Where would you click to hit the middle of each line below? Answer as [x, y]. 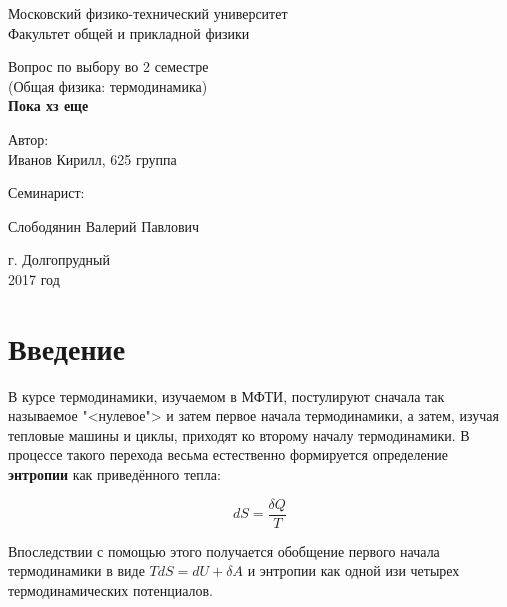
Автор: [28, 138]
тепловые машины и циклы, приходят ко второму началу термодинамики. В [239, 434]
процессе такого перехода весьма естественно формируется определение [228, 454]
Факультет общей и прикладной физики [129, 32]
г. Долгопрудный [59, 259]
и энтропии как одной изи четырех [353, 570]
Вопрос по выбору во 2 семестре [108, 66]
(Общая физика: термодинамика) [108, 85]
